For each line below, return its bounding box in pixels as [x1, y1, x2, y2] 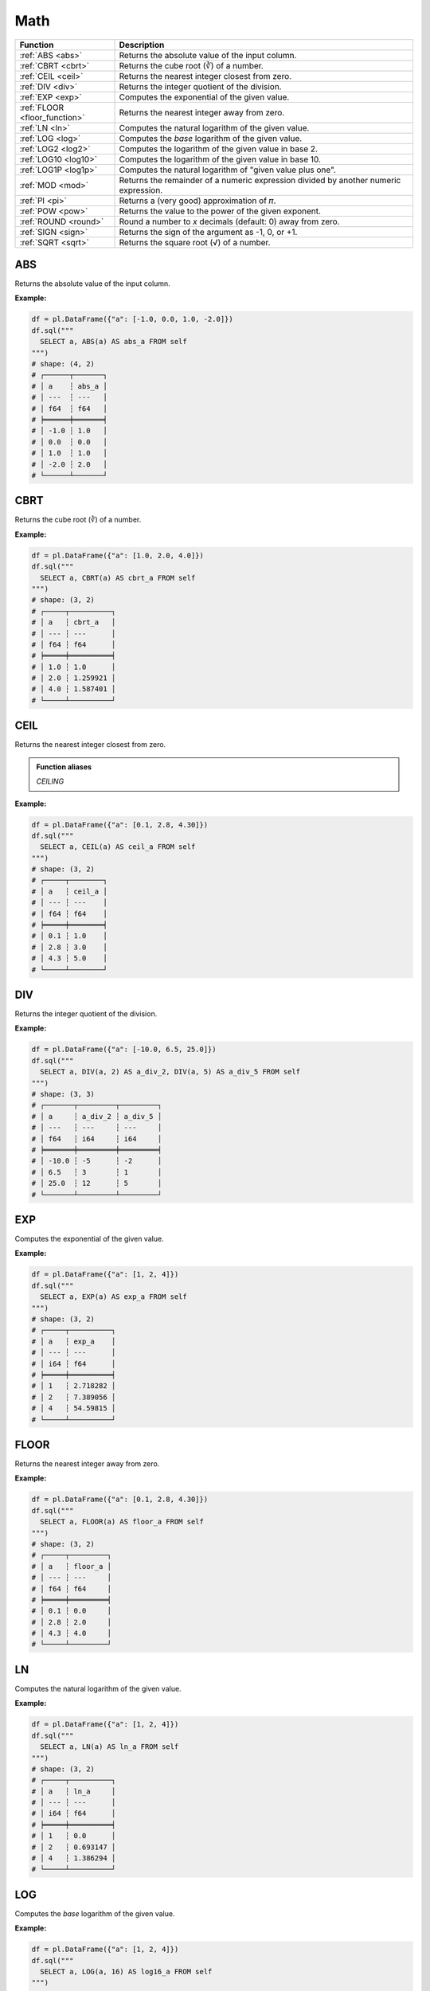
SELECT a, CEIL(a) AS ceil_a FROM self [40, 843, 196, 851]
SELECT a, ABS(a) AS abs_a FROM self [40, 337, 187, 346]
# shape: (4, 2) [31, 359, 96, 368]
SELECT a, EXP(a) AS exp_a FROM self [40, 1293, 187, 1301]
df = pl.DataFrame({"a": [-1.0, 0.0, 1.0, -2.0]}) [31, 315, 234, 324]
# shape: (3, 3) [31, 1089, 96, 1099]
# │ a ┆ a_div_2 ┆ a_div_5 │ [31, 1112, 162, 1121]
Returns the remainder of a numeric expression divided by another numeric [119, 174, 401, 186]
